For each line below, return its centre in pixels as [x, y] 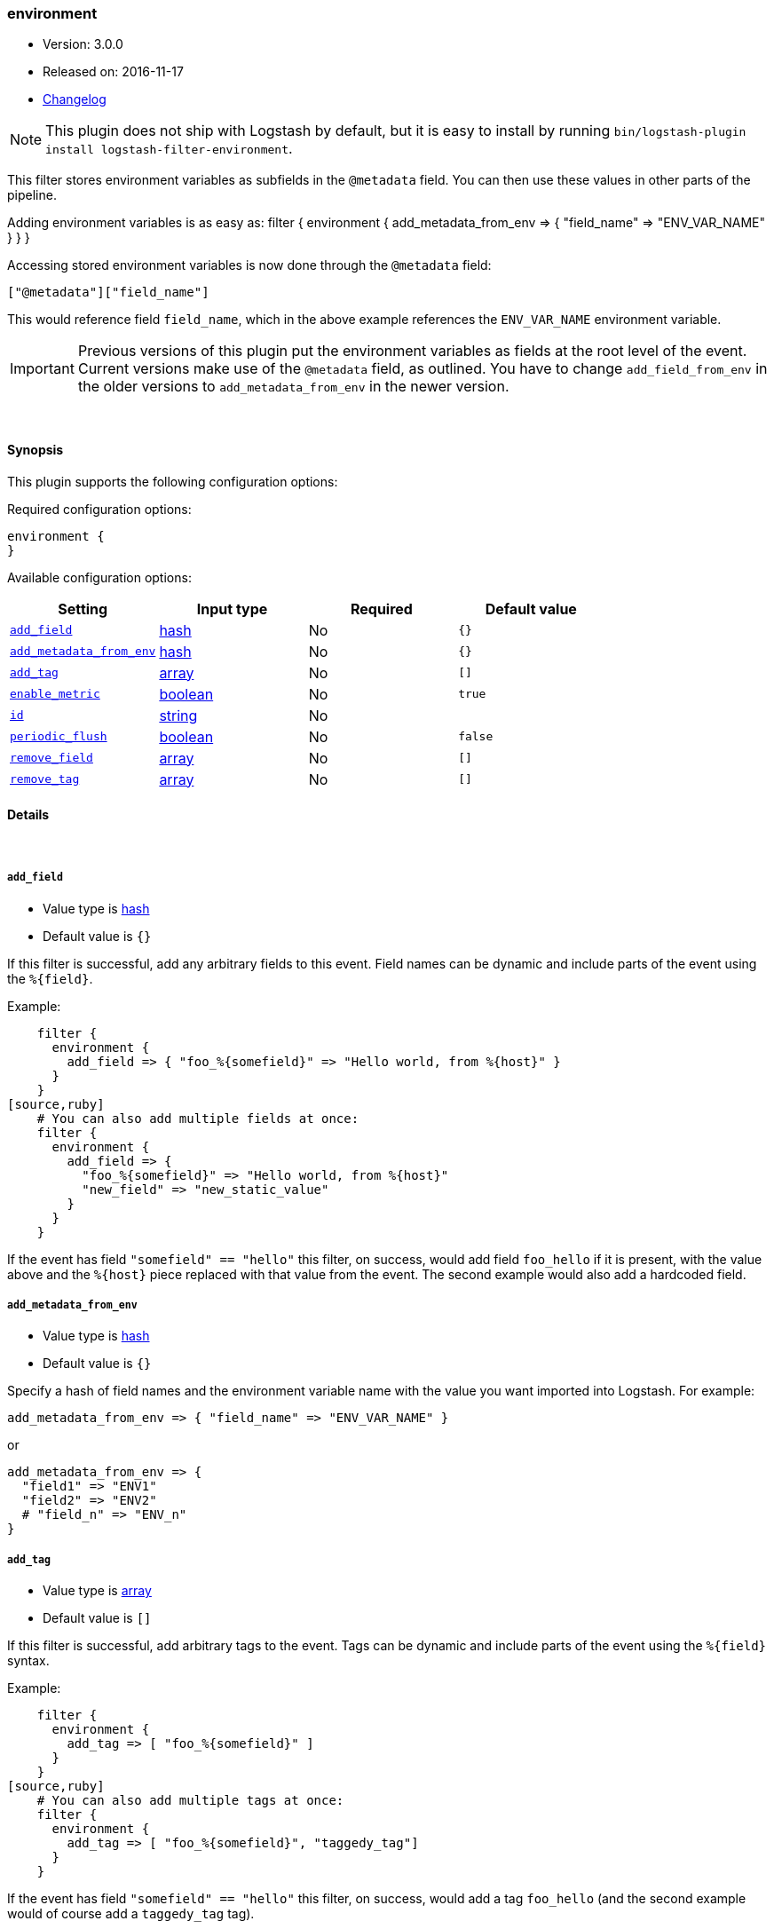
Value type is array [97, 1591]
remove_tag [45, 779]
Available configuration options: [99, 577]
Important [42, 369]
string [178, 715]
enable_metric [55, 694]
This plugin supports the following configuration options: [173, 481]
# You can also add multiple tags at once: [190, 1801]
